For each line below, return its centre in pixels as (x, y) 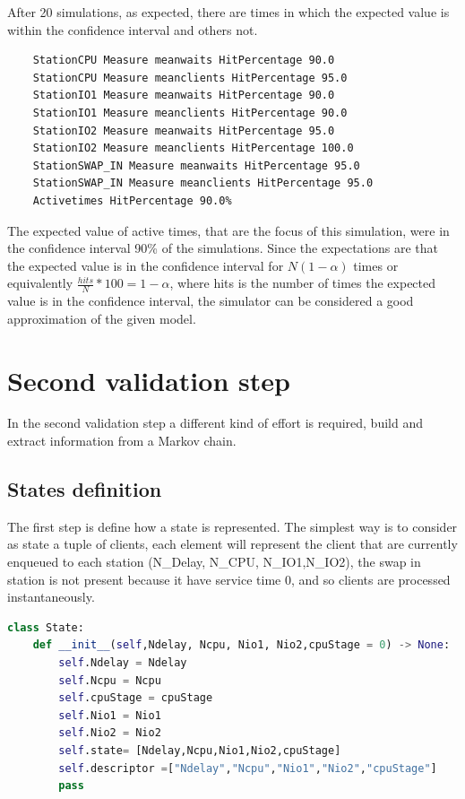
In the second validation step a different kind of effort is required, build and (215, 423)
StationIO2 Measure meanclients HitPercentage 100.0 (193, 148)
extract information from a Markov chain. (122, 441)
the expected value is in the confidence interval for (146, 265)
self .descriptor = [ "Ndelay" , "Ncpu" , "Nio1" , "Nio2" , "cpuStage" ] (248, 768)
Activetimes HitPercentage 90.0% (132, 200)
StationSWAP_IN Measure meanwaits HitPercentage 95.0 (196, 165)
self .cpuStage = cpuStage (136, 698)
